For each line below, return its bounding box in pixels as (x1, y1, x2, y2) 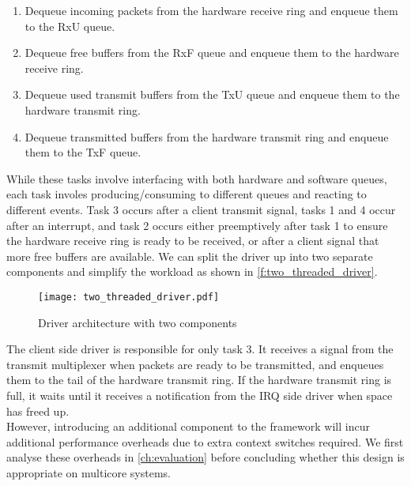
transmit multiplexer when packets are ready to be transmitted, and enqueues (6, 356, 384, 372)
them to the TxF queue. (25, 144, 141, 160)
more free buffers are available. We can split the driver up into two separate (6, 247, 373, 264)
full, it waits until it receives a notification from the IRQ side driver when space (6, 386, 393, 403)
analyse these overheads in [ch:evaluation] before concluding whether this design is (6, 449, 405, 465)
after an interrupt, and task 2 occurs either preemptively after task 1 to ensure (6, 217, 388, 233)
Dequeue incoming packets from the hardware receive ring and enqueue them (25, 2, 398, 18)
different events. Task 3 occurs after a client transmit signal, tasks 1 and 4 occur (6, 201, 396, 217)
